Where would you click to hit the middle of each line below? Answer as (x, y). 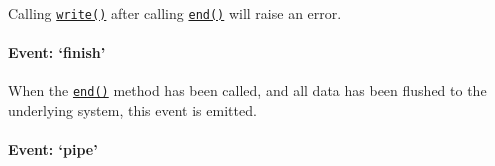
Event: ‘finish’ (57, 52)
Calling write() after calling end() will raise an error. (175, 13)
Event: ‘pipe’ (53, 149)
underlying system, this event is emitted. (132, 110)
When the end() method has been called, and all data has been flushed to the (247, 90)
